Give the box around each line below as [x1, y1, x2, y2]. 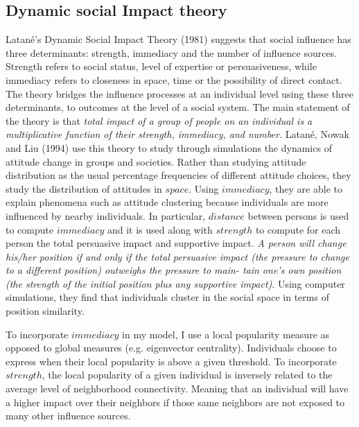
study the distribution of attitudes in [6, 181, 162, 195]
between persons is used [247, 208, 349, 223]
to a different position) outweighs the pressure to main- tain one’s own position [6, 263, 342, 277]
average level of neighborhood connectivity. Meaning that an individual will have [6, 381, 349, 396]
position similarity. [6, 304, 85, 318]
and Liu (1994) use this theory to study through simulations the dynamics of [6, 140, 332, 155]
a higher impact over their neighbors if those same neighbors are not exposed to [6, 394, 345, 409]
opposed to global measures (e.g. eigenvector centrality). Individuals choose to [6, 340, 337, 355]
